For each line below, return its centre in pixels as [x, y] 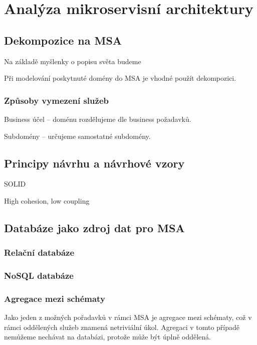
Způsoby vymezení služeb [56, 100]
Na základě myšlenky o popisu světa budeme [73, 61]
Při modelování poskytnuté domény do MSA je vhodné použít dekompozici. [120, 78]
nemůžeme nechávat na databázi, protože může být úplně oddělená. [108, 337]
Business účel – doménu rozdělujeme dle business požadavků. [98, 119]
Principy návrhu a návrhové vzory [94, 163]
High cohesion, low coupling [47, 200]
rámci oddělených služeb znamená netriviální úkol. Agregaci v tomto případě [122, 327]
